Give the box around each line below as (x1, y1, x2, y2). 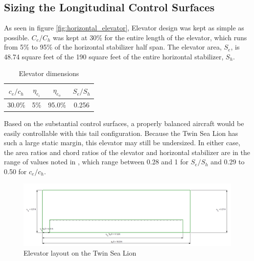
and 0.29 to (210, 157, 245, 167)
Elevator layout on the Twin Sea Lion (23, 247, 137, 258)
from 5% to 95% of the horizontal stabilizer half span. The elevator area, (4, 42, 222, 52)
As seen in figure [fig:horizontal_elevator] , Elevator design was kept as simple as (4, 23, 244, 33)
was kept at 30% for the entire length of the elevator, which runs (53, 32, 247, 42)
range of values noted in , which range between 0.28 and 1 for (4, 157, 189, 167)
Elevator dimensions (19, 68, 79, 78)
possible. (4, 32, 29, 42)
